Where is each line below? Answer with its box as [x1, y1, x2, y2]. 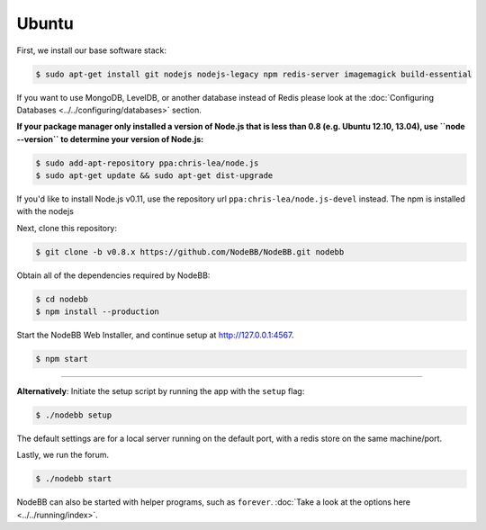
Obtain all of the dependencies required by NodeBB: [16, 270, 211, 281]
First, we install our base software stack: [16, 45, 166, 56]
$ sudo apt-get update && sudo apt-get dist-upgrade [35, 171, 274, 181]
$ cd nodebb [35, 293, 89, 304]
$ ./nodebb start [35, 473, 112, 484]
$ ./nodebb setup [35, 410, 112, 420]
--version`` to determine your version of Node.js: [16, 133, 204, 144]
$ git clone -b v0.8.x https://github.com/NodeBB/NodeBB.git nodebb [35, 247, 345, 256]
